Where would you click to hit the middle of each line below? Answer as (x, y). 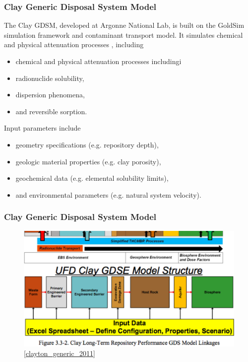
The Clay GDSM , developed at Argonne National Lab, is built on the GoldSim (124, 25)
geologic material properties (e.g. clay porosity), (88, 161)
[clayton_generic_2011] (60, 353)
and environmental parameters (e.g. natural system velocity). (108, 194)
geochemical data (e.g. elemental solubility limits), (92, 178)
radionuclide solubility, (50, 78)
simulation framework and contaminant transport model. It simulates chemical (124, 35)
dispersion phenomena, (50, 95)
